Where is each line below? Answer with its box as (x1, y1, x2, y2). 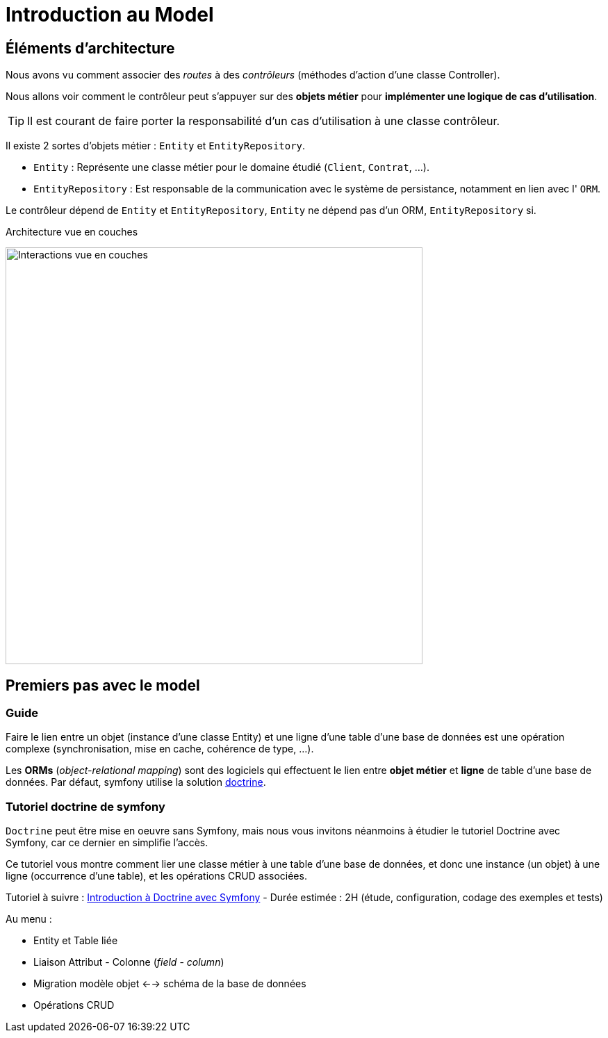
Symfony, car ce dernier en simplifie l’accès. (6, 837, 208, 849)
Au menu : (6, 913, 52, 925)
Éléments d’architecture (6, 39, 175, 57)
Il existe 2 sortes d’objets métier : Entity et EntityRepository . (6, 140, 306, 152)
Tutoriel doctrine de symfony (6, 799, 165, 814)
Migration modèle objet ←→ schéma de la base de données (33, 978, 306, 990)
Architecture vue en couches (6, 226, 138, 238)
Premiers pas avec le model (6, 676, 200, 694)
